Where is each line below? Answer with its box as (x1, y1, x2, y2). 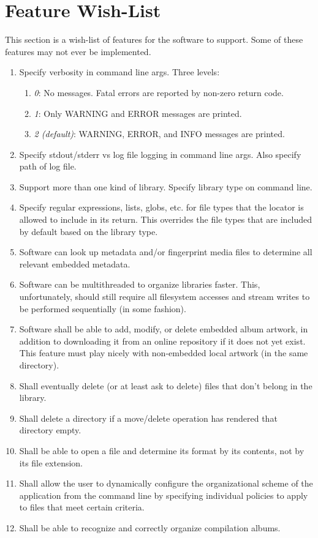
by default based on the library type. (19, 225, 158, 237)
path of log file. (19, 160, 77, 173)
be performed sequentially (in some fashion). (19, 302, 186, 315)
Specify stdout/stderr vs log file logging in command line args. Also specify (19, 148, 301, 160)
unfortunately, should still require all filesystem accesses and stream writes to (19, 290, 310, 303)
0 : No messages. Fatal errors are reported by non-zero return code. (34, 86, 284, 99)
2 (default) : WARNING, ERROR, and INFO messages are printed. (34, 127, 285, 140)
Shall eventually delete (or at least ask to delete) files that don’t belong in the (19, 379, 312, 392)
